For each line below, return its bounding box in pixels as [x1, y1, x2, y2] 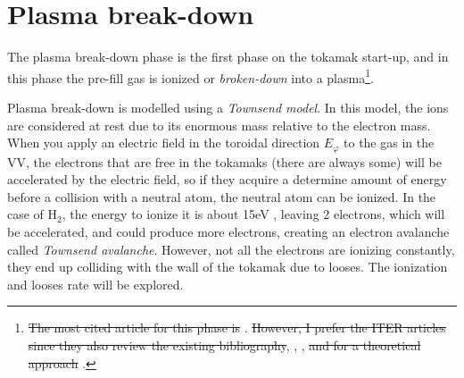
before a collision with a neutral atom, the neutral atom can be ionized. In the [7, 187, 436, 206]
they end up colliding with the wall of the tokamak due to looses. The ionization [7, 257, 448, 276]
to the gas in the [344, 133, 435, 152]
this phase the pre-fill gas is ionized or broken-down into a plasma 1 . [7, 65, 374, 87]
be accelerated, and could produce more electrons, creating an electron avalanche [7, 222, 450, 240]
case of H [7, 205, 58, 223]
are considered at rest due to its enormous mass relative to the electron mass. [7, 115, 431, 134]
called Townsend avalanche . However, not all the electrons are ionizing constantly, [7, 239, 455, 258]
